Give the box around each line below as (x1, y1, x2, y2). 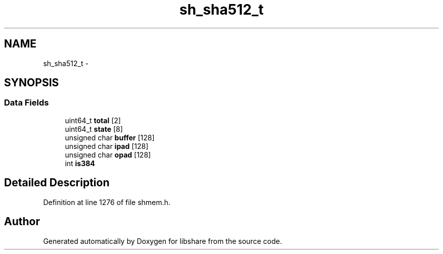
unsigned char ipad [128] (65, 141, 149, 150)
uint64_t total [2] (65, 116, 121, 125)
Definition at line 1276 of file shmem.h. (43, 197, 170, 207)
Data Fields (4, 97, 49, 108)
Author (4, 215, 40, 228)
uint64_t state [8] (65, 124, 123, 133)
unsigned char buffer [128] (65, 133, 155, 142)
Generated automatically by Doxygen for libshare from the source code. (43, 236, 282, 245)
